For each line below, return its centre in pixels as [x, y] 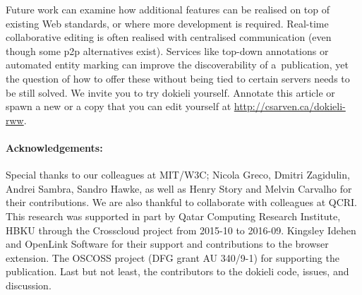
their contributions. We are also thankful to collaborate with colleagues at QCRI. [181, 202]
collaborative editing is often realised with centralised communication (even [169, 37]
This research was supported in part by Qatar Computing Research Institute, [173, 216]
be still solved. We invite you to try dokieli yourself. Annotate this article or [170, 92]
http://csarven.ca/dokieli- [290, 106]
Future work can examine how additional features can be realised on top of [168, 9]
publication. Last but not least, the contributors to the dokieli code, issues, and [177, 271]
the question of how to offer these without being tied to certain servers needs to [178, 78]
